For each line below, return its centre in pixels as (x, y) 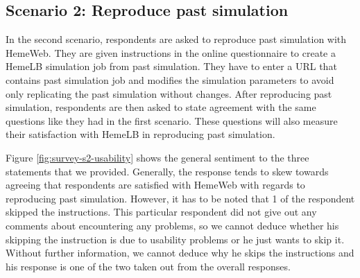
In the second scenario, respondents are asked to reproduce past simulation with (176, 39)
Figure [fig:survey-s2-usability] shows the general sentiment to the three (157, 157)
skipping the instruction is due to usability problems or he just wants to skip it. (175, 239)
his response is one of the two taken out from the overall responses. (148, 266)
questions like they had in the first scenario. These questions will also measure (172, 120)
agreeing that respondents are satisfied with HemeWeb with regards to (155, 185)
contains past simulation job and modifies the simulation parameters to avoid (170, 79)
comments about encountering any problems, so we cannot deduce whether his (172, 225)
